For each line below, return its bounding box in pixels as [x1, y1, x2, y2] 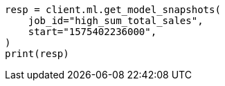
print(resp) [5, 48, 69, 59]
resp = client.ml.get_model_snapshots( [5, 4, 221, 15]
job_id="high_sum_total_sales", [28, 15, 204, 26]
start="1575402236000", [28, 26, 157, 37]
